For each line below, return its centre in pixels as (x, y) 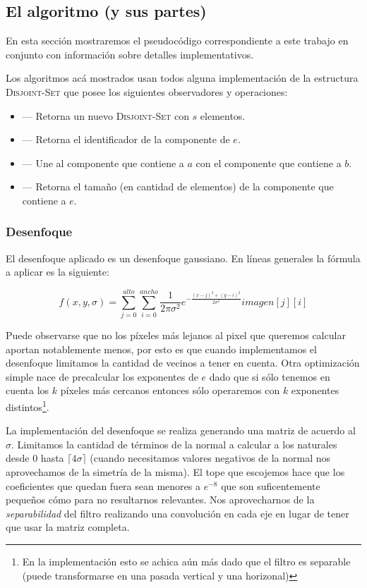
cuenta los (28, 390)
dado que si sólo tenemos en (270, 376)
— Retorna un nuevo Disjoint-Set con (106, 115)
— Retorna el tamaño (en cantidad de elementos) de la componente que (178, 186)
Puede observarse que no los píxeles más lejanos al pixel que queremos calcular (176, 335)
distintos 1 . (28, 406)
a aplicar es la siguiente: (58, 272)
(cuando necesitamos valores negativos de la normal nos (210, 458)
